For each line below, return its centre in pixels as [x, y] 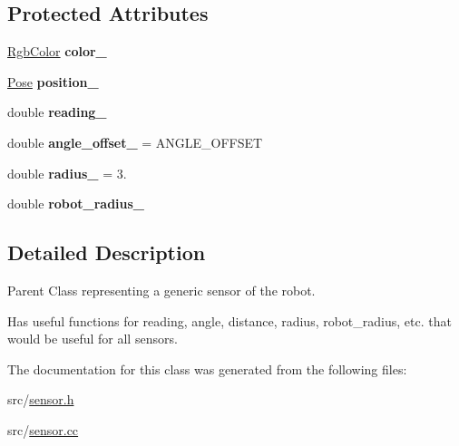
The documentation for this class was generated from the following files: [207, 368]
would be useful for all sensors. [93, 339]
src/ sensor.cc [43, 429]
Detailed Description [107, 252]
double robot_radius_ [76, 204]
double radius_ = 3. [67, 173]
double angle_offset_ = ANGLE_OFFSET [135, 142]
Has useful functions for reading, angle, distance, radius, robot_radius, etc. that [229, 320]
